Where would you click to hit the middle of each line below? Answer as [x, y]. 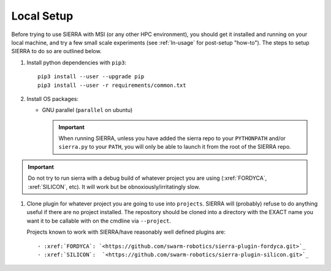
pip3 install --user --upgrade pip [91, 77]
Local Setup [42, 16]
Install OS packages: [53, 98]
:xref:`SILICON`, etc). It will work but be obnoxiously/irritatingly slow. [114, 187]
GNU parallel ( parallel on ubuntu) [87, 110]
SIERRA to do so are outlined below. [56, 51]
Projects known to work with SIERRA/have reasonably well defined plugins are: [126, 232]
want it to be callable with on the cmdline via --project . [99, 221]
